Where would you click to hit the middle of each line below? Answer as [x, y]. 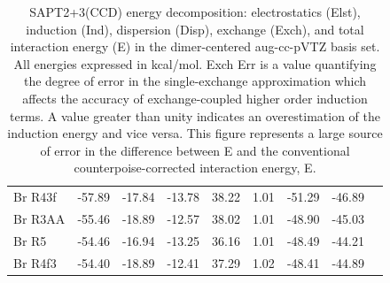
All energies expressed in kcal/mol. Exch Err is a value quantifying [195, 63]
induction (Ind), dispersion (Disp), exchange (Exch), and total [195, 29]
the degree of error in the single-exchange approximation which [195, 81]
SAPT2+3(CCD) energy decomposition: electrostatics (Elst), [195, 11]
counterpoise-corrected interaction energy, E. [195, 168]
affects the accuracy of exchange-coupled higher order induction [195, 98]
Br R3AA [39, 219]
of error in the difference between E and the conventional [195, 150]
